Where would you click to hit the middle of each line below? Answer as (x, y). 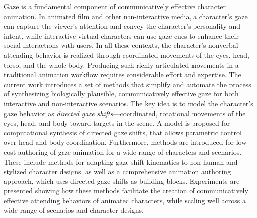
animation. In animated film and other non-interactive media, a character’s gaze (126, 16)
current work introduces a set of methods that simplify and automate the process (128, 84)
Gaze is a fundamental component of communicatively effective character (115, 6)
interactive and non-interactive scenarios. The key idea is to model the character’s (128, 103)
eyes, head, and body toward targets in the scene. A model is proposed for (117, 123)
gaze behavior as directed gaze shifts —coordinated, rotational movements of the (125, 113)
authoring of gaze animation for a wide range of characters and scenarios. (130, 152)
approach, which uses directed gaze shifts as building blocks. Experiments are (122, 181)
